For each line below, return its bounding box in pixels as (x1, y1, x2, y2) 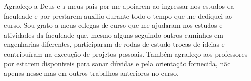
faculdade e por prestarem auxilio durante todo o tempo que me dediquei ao (4, 10, 232, 20)
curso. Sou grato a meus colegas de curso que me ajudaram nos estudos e (4, 20, 223, 30)
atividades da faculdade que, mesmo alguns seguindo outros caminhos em (4, 29, 223, 40)
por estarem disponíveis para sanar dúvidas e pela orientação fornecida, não (4, 58, 231, 68)
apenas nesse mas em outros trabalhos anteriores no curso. (4, 68, 179, 78)
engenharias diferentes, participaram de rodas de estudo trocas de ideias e (4, 39, 225, 49)
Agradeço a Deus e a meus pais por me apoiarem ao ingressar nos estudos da (4, 1, 234, 11)
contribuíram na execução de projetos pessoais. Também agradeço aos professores (4, 48, 248, 59)
